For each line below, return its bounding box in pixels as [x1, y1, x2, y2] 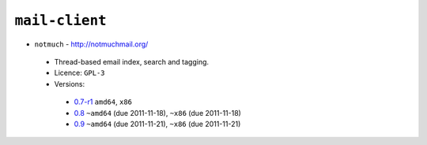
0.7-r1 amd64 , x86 [74, 97, 133, 106]
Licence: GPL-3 [54, 68, 106, 78]
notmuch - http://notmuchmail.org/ [34, 39, 149, 49]
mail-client [14, 12, 107, 29]
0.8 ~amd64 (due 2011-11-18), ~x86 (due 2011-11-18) [74, 108, 241, 117]
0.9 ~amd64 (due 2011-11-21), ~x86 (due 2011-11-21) [74, 119, 241, 128]
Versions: [54, 79, 85, 88]
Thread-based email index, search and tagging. [54, 57, 210, 66]
